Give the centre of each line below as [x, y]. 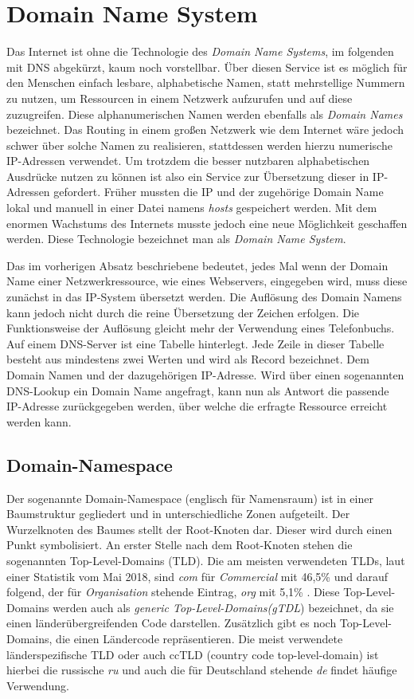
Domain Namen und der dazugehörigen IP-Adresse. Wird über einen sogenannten [205, 375]
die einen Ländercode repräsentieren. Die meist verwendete [199, 638]
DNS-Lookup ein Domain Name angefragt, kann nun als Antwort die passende [198, 390]
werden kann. [39, 421]
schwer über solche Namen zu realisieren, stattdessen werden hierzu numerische [199, 145]
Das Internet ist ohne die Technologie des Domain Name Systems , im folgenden [200, 51]
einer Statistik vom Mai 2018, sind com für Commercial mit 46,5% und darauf [197, 576]
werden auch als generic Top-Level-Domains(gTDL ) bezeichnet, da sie [223, 607]
